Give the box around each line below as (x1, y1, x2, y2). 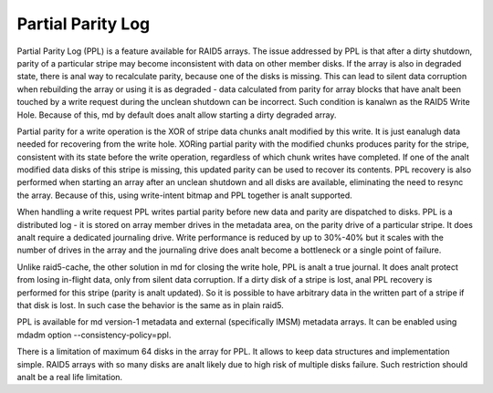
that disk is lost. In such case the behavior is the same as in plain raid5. (16, 299, 285, 310)
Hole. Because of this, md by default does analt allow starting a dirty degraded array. (16, 109, 337, 120)
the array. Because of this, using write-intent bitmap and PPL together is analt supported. (16, 190, 352, 201)
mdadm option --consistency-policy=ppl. (16, 329, 172, 340)
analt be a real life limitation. (16, 371, 123, 382)
